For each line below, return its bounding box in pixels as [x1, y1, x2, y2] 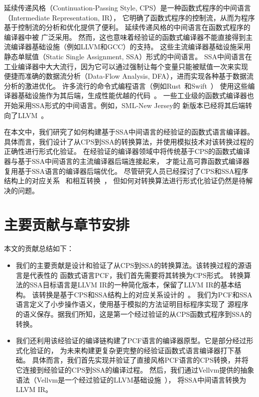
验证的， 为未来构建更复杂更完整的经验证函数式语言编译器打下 [29, 345, 235, 355]
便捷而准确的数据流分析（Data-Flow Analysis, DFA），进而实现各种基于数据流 [4, 71, 254, 81]
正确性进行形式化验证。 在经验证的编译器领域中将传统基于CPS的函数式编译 [4, 146, 251, 156]
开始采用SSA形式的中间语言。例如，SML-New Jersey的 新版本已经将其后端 [4, 100, 246, 110]
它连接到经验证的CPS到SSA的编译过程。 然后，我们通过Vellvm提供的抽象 [15, 364, 255, 375]
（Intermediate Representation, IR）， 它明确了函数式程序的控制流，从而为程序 [4, 12, 255, 22]
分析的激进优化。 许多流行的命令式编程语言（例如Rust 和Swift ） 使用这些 [4, 80, 248, 91]
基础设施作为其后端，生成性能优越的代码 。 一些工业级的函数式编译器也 [17, 90, 254, 101]
